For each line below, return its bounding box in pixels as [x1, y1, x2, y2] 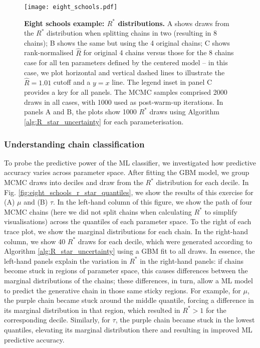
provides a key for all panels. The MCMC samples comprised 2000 [24, 87, 227, 97]
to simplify [204, 206, 237, 217]
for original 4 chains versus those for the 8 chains [83, 47, 234, 58]
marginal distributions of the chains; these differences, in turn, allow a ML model [4, 275, 253, 285]
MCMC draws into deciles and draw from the [4, 177, 143, 188]
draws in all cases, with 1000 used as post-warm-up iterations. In [24, 96, 223, 107]
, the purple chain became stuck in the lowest [115, 314, 255, 325]
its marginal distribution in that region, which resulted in [4, 304, 180, 315]
